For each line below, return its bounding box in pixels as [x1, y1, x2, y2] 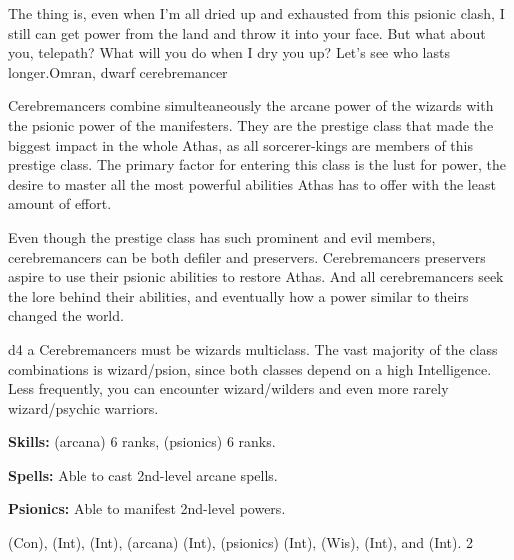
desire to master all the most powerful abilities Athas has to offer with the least [8, 173, 496, 194]
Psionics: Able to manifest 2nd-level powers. [8, 498, 286, 519]
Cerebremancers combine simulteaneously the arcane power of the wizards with [8, 95, 494, 116]
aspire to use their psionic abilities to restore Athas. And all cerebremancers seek [8, 266, 504, 287]
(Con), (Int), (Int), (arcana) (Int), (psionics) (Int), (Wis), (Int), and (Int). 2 [8, 532, 474, 553]
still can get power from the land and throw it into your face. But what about [8, 22, 486, 43]
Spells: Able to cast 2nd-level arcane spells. [8, 464, 278, 485]
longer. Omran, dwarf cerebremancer [8, 61, 228, 82]
